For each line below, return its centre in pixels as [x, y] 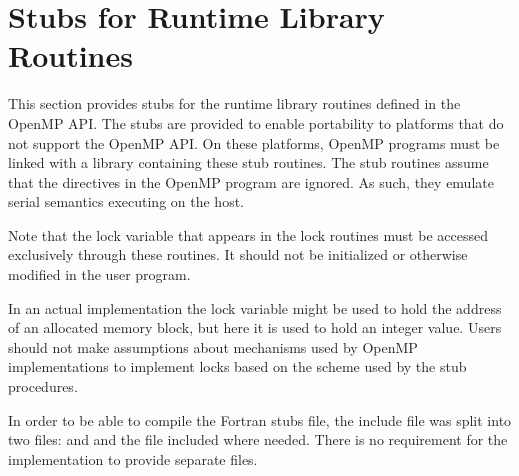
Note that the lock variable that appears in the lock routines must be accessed [248, 234]
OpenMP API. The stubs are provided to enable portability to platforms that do [256, 122]
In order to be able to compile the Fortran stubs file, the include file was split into [260, 419]
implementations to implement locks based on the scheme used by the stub [237, 366]
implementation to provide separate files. [133, 458]
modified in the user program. [99, 274]
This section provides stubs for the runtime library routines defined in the [234, 103]
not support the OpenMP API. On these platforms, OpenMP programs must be [254, 142]
